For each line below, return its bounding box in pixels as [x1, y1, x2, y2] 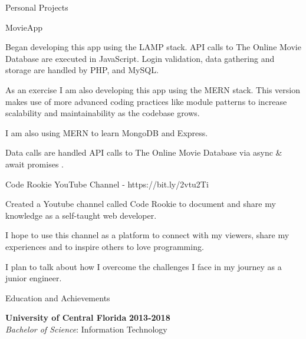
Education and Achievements [5, 291, 110, 304]
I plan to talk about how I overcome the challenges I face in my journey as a [5, 260, 282, 272]
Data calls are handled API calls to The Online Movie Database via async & [5, 146, 282, 159]
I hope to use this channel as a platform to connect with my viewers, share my [5, 229, 289, 241]
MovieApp [5, 21, 43, 33]
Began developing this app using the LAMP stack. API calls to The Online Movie [5, 41, 301, 53]
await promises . [5, 157, 64, 170]
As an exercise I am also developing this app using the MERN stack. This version [5, 83, 300, 96]
